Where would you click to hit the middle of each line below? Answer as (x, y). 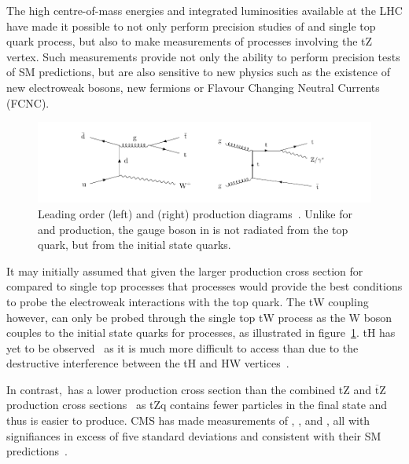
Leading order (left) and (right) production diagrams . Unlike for (195, 213)
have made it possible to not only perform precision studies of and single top (191, 26)
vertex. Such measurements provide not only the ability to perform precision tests (203, 56)
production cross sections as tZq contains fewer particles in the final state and (197, 405)
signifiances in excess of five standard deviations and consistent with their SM (194, 435)
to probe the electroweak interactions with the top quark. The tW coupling (188, 301)
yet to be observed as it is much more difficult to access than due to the (182, 347)
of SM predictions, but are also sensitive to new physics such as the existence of (198, 72)
